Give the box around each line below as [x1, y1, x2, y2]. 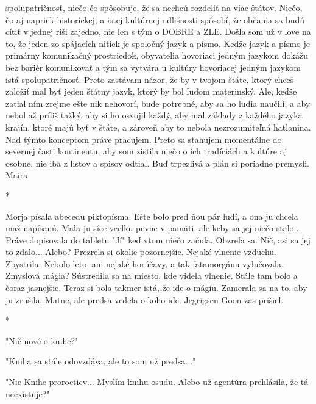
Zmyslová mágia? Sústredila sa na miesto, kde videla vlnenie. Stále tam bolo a [5, 269, 298, 282]
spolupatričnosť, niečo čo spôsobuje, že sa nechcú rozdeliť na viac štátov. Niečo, [5, 1, 303, 13]
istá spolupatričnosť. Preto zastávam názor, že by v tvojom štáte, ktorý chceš [5, 73, 294, 85]
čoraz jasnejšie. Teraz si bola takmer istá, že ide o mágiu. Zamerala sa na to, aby [5, 281, 307, 294]
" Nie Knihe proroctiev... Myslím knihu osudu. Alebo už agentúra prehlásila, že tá [5, 375, 309, 388]
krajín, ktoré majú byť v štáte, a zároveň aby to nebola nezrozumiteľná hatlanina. [5, 120, 311, 133]
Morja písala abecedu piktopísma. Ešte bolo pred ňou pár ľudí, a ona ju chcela [5, 209, 298, 222]
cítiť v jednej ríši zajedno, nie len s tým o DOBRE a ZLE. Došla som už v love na [5, 25, 311, 38]
